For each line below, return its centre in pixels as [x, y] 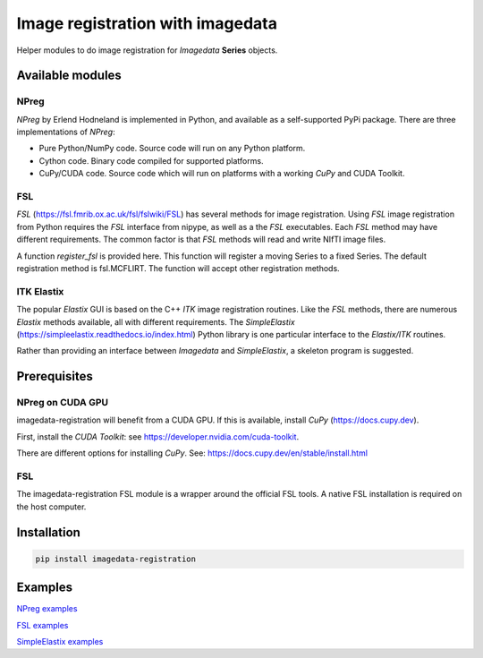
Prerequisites [55, 376]
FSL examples [42, 625]
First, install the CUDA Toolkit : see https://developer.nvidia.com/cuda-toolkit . [158, 436]
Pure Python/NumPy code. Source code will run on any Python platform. [172, 149]
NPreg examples [47, 609]
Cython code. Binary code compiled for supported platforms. [151, 160]
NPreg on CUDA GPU [63, 403]
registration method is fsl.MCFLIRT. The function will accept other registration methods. [178, 268]
